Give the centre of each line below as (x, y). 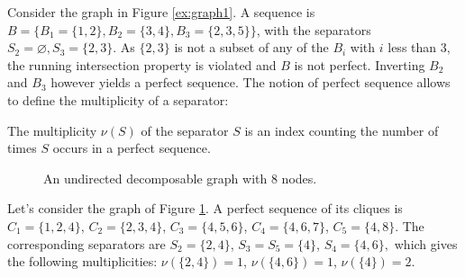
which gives (426, 243)
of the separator (185, 130)
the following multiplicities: (82, 261)
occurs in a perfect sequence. (132, 148)
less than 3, (419, 47)
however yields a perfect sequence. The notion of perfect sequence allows (251, 82)
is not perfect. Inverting (360, 64)
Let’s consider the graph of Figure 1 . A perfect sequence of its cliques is (205, 208)
